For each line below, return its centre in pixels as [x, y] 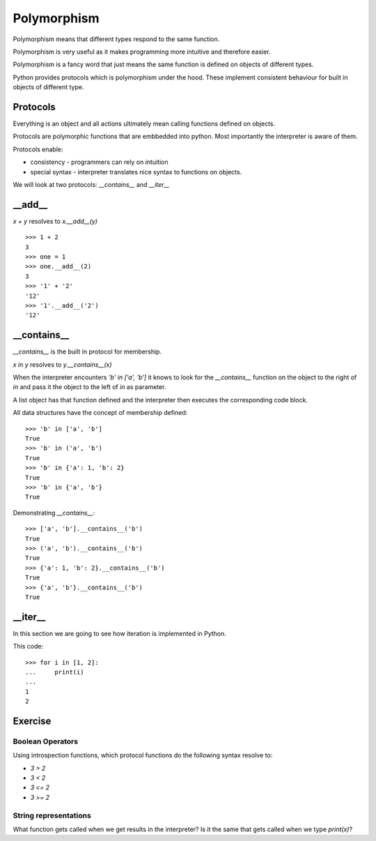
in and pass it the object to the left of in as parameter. [89, 387]
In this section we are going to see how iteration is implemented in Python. [119, 633]
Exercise [32, 721]
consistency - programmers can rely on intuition [99, 162]
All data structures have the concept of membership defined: [100, 413]
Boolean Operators [46, 741]
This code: [28, 646]
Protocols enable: [38, 149]
